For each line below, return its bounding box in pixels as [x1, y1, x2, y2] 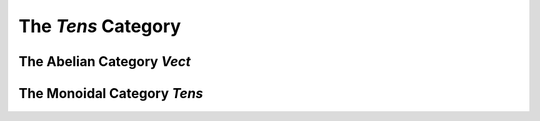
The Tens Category [18, 15, 182, 37]
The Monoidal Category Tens [18, 85, 204, 102]
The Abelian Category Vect [18, 53, 191, 70]
